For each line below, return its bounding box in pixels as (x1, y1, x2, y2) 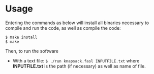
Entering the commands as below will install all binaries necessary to (5, 20, 149, 26)
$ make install (5, 35, 38, 40)
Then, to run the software (5, 48, 59, 54)
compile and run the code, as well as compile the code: (5, 25, 121, 31)
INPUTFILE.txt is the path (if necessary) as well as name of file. (12, 63, 146, 69)
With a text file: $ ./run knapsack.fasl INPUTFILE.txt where (12, 57, 140, 63)
